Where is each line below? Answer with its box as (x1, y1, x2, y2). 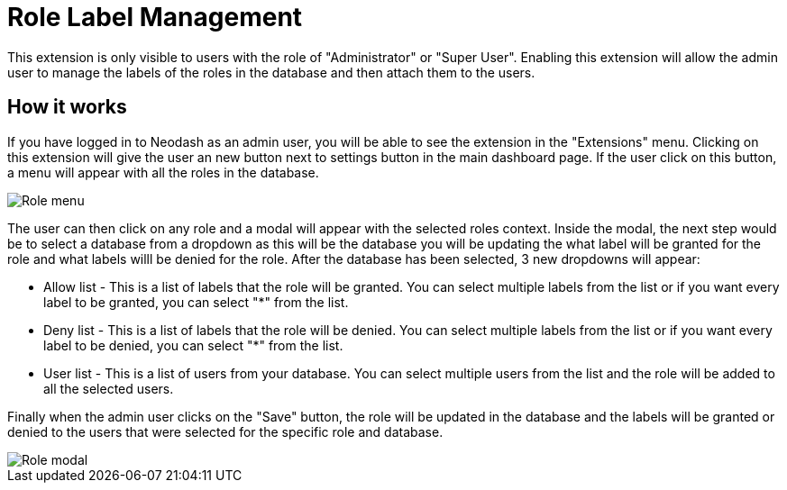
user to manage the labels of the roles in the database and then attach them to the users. (7, 64, 535, 80)
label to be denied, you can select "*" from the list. (43, 337, 343, 353)
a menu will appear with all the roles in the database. (7, 164, 319, 180)
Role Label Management (7, 2, 303, 32)
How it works (7, 95, 127, 119)
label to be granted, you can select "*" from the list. (43, 294, 349, 310)
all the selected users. (43, 380, 174, 396)
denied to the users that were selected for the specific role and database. (7, 423, 444, 440)
